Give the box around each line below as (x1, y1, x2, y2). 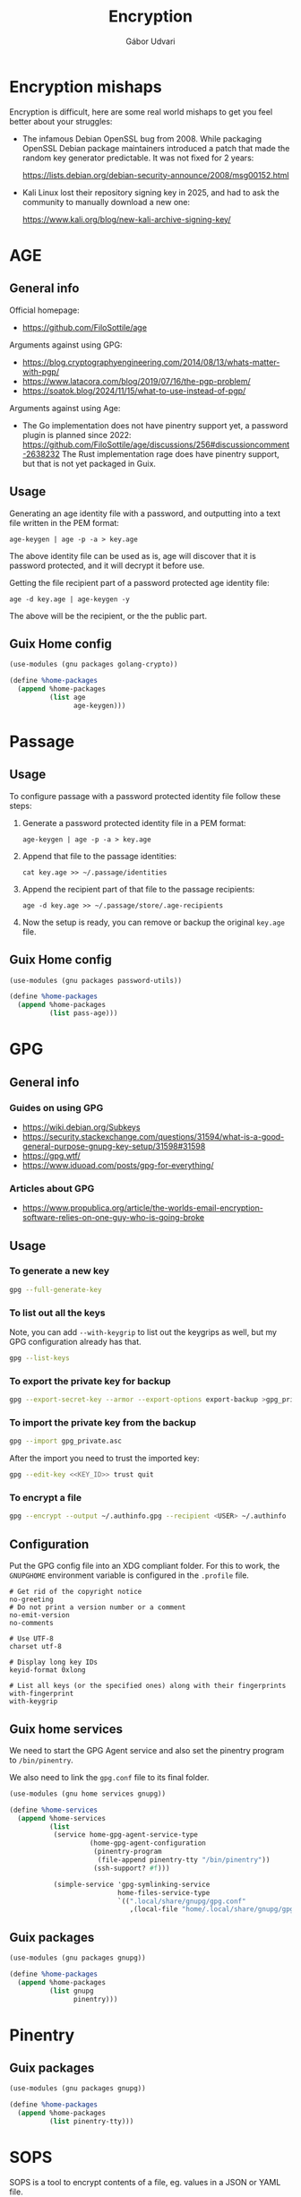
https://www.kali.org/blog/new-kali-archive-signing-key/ (21, 213, 231, 225)
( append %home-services (17, 1814, 106, 1822)
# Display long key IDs (9, 1658, 99, 1667)
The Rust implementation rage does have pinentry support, (61, 448, 279, 459)
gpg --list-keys (9, 1354, 70, 1363)
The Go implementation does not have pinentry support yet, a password (21, 419, 288, 431)
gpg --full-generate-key (9, 1285, 102, 1294)
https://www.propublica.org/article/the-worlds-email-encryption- (21, 1202, 264, 1213)
